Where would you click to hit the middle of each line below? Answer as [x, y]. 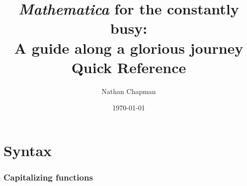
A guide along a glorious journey [129, 47]
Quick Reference [129, 67]
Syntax [28, 150]
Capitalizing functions [48, 177]
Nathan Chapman [129, 91]
